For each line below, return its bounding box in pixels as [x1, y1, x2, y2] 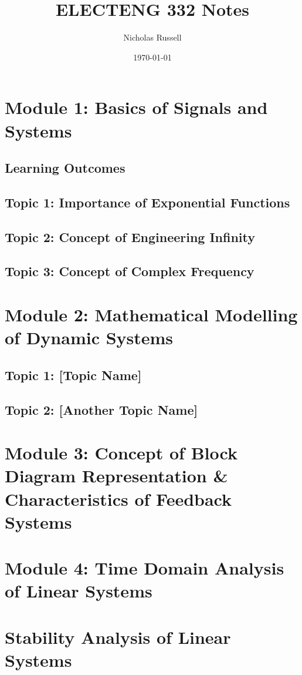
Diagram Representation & [5, 464, 228, 488]
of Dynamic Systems [5, 325, 174, 350]
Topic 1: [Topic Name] [5, 365, 142, 384]
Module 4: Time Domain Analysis [5, 556, 284, 580]
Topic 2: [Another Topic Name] [5, 400, 198, 418]
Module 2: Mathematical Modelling [5, 303, 298, 326]
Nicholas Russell [123, 31, 182, 43]
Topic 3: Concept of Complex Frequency [5, 262, 255, 280]
